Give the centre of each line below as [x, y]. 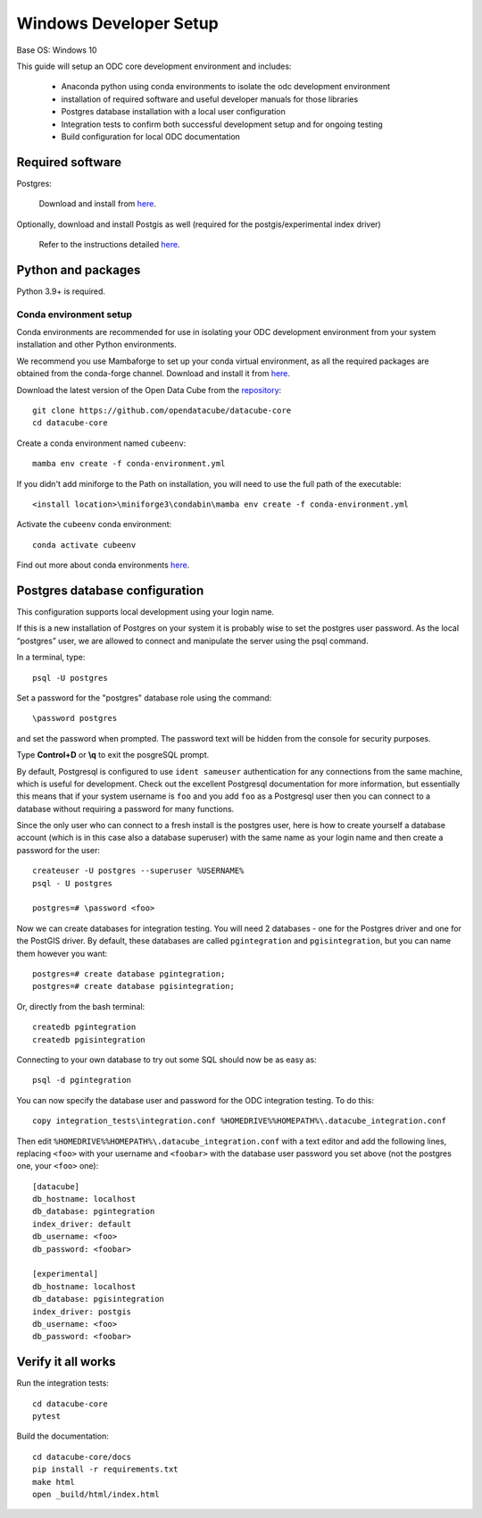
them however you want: [62, 953]
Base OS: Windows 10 [57, 50]
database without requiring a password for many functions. [125, 809]
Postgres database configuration [110, 590]
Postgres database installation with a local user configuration [173, 112]
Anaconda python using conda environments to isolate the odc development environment [226, 87]
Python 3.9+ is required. [61, 291]
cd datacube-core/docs [82, 1457]
